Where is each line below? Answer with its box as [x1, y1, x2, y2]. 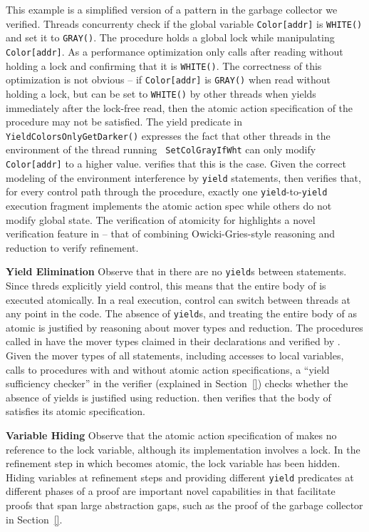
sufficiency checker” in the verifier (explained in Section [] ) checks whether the [6, 376, 348, 391]
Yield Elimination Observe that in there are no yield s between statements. [6, 264, 347, 279]
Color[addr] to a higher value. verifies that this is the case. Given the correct [6, 156, 346, 171]
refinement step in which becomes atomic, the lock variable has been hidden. [6, 456, 341, 471]
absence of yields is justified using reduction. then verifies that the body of [6, 389, 331, 404]
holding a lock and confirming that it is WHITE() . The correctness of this [6, 58, 322, 73]
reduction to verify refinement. [6, 240, 139, 255]
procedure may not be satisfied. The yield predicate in [6, 114, 242, 129]
